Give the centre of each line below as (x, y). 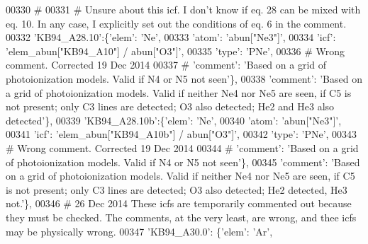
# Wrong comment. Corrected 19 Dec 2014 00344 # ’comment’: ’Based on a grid (182, 147)
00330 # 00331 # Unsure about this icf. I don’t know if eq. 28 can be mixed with (183, 9)
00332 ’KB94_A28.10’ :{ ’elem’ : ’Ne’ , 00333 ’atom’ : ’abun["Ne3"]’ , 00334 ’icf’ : (171, 37)
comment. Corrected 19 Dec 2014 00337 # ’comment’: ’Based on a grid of (166, 65)
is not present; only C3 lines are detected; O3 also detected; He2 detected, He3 (177, 189)
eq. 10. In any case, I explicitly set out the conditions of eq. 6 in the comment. (176, 23)
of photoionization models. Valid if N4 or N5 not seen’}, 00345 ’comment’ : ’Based (183, 162)
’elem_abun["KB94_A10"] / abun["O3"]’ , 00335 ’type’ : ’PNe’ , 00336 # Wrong (175, 51)
